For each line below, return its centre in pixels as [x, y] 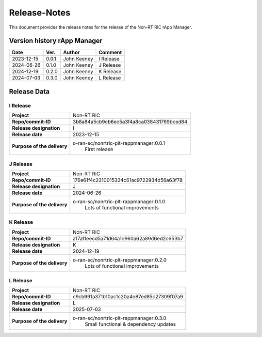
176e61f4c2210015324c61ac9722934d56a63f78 [128, 180]
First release [99, 149]
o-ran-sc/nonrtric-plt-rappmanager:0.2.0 [120, 260]
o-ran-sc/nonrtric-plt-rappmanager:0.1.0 [119, 201]
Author [72, 52]
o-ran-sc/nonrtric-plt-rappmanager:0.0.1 [119, 143]
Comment [110, 52]
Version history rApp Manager [56, 41]
